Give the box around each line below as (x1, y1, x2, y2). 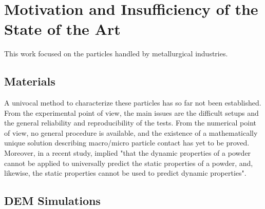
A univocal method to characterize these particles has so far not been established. (4, 97, 261, 108)
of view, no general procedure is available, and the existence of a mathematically (4, 127, 258, 138)
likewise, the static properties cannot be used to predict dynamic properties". (4, 168, 247, 178)
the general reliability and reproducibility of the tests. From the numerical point (4, 117, 257, 128)
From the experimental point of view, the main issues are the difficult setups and (4, 107, 259, 118)
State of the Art (4, 18, 121, 39)
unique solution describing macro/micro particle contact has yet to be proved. (4, 137, 250, 148)
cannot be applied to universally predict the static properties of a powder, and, (4, 157, 253, 168)
